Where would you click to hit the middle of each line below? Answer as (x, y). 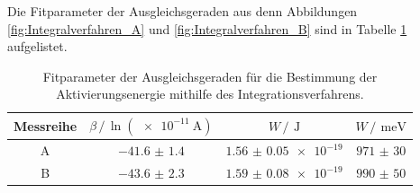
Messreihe (46, 126)
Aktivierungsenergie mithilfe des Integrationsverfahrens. (210, 94)
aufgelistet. (37, 46)
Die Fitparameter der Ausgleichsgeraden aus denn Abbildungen (183, 11)
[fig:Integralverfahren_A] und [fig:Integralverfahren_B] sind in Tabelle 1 (207, 28)
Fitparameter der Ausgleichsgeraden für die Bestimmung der (210, 76)
